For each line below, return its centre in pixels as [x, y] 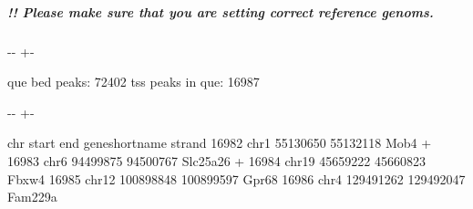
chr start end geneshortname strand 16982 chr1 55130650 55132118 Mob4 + [220, 143]
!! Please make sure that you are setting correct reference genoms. [221, 11]
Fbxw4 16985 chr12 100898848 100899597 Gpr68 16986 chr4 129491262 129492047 [236, 178]
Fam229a [32, 197]
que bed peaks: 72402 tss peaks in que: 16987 [134, 82]
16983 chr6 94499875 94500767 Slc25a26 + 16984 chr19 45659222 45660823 [216, 160]
